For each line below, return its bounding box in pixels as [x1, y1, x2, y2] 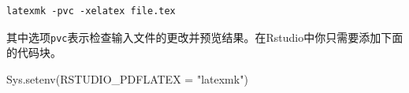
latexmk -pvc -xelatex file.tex [6, 6, 176, 17]
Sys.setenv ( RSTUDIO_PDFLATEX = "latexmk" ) [6, 70, 248, 87]
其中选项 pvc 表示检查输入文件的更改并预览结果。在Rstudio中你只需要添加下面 [6, 28, 403, 45]
